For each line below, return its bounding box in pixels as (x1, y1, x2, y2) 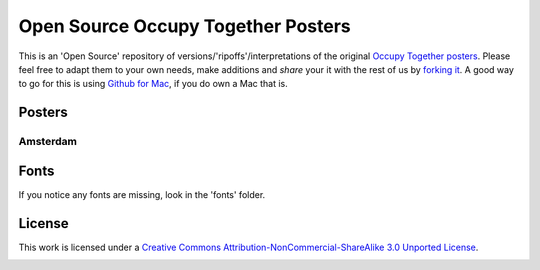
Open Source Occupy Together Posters (18, 15, 352, 37)
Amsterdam (18, 135, 77, 149)
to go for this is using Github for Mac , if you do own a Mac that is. (18, 78, 289, 90)
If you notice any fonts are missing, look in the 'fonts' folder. (18, 188, 266, 200)
